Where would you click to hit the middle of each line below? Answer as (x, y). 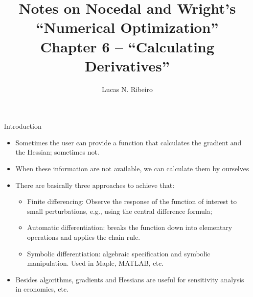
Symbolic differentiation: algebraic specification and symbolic (119, 253)
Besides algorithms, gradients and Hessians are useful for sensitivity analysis (130, 279)
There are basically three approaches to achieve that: (95, 185)
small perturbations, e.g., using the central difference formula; (120, 211)
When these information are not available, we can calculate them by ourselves (132, 169)
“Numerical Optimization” (127, 27)
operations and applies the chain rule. (84, 237)
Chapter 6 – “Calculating (127, 46)
